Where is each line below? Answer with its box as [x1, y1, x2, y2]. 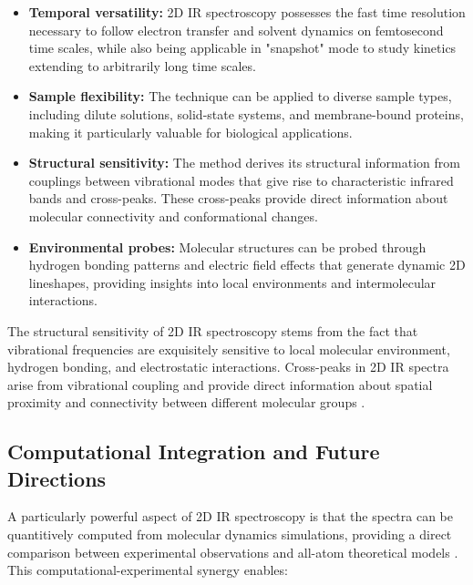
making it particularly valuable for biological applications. [28, 122, 353, 141]
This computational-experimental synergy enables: [7, 560, 288, 580]
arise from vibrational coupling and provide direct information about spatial [7, 375, 433, 394]
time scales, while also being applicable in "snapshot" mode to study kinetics [28, 38, 457, 57]
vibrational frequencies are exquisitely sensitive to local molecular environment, [7, 339, 450, 358]
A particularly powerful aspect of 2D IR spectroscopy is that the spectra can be [7, 507, 454, 526]
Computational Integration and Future [7, 437, 380, 466]
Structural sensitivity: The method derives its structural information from [28, 153, 460, 172]
